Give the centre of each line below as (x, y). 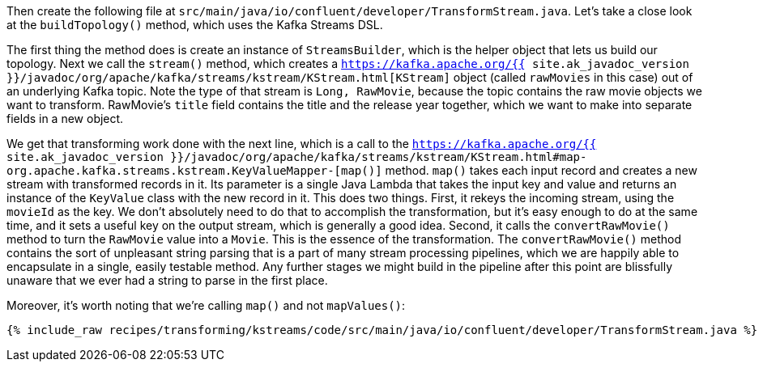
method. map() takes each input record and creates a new (541, 170)
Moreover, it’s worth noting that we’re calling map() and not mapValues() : (206, 305)
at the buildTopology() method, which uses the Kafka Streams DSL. (195, 25)
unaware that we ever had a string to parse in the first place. (167, 280)
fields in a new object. (65, 118)
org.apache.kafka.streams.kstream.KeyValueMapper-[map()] (194, 171)
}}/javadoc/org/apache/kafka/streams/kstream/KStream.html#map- (379, 157)
